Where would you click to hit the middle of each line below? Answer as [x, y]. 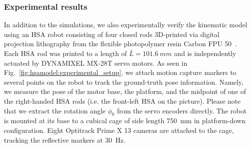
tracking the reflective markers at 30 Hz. [65, 139]
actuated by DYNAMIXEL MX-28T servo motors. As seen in [96, 63]
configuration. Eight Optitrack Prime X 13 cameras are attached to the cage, [119, 130]
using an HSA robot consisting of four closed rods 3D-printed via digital [112, 34]
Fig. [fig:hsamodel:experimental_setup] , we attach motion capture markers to [120, 72]
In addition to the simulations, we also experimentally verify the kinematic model [126, 25]
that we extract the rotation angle [55, 110]
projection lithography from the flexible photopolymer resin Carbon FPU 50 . [120, 44]
